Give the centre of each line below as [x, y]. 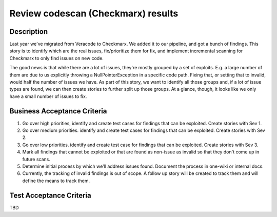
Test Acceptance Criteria [51, 195]
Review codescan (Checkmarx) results [94, 13]
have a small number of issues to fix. [48, 96]
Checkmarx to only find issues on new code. [56, 58]
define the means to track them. [56, 181]
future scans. [36, 159]
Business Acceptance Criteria [58, 111]
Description [29, 32]
